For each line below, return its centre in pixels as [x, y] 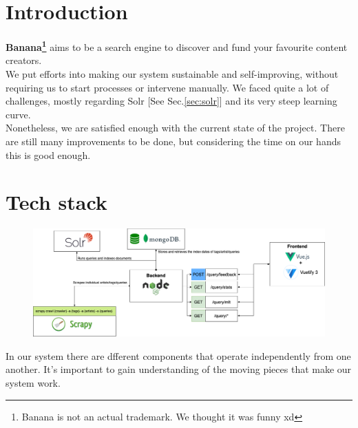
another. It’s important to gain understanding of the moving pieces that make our [179, 369]
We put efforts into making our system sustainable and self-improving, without [172, 73]
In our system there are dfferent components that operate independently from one [178, 355]
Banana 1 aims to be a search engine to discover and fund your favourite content [177, 46]
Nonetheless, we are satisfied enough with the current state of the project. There [175, 128]
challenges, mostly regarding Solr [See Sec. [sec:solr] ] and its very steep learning [171, 101]
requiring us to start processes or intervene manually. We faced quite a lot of [167, 87]
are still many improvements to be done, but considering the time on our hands [173, 141]
